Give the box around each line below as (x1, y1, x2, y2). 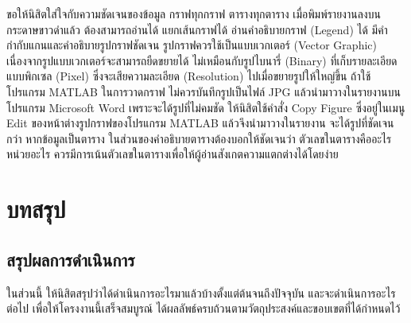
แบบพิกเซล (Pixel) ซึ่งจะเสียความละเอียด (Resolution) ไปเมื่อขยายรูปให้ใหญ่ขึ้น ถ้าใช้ (6, 68, 371, 84)
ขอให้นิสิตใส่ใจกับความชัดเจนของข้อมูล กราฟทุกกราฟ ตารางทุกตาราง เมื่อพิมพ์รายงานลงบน (6, 6, 381, 21)
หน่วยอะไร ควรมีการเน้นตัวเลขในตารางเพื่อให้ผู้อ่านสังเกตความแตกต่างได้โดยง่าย (6, 146, 339, 162)
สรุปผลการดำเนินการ (6, 247, 135, 271)
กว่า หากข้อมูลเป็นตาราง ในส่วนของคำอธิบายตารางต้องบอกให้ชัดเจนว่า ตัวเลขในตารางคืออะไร (6, 130, 392, 146)
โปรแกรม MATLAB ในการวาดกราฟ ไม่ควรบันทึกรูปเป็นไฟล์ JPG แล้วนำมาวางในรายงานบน (6, 83, 401, 99)
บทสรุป (6, 193, 66, 225)
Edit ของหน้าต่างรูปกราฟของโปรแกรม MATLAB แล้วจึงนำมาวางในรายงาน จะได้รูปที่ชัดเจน (6, 115, 394, 131)
